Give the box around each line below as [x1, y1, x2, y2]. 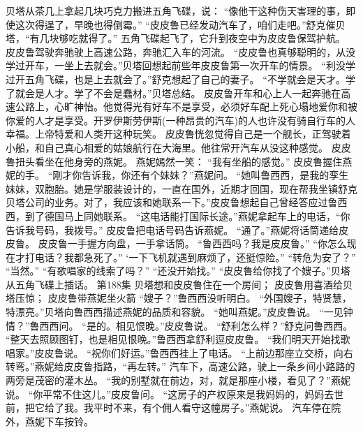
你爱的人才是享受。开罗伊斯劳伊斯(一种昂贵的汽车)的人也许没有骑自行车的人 [6, 112, 355, 127]
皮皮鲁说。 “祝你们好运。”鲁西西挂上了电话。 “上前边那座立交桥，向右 [34, 345, 353, 360]
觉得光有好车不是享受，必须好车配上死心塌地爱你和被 [112, 99, 357, 114]
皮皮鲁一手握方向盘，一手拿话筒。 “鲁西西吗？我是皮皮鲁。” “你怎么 [38, 236, 347, 251]
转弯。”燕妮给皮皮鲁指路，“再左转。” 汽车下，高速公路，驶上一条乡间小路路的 [6, 359, 355, 374]
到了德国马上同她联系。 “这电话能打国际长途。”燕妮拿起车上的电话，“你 [24, 208, 350, 223]
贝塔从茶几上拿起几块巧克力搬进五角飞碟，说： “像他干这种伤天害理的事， [6, 3, 346, 17]
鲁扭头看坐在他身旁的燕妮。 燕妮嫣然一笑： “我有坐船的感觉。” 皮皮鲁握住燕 [6, 154, 353, 168]
